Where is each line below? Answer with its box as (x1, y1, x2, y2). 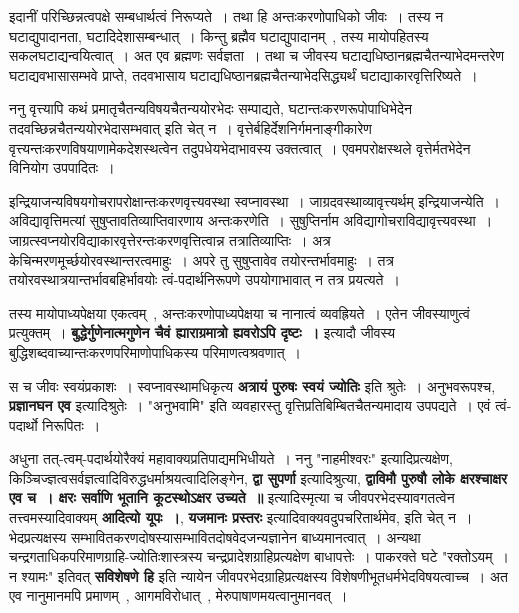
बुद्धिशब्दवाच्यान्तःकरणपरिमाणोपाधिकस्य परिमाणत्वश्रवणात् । (9, 341, 301, 362)
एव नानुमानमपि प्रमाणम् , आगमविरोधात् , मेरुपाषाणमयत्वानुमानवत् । (9, 585, 348, 606)
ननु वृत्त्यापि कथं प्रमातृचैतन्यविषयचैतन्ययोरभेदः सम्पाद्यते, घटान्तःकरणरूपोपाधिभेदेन (9, 98, 412, 119)
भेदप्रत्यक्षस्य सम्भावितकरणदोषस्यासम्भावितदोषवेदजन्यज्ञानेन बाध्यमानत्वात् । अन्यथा (9, 526, 421, 547)
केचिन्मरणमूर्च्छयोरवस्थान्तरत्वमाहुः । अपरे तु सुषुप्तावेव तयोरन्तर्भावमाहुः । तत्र (9, 249, 394, 270)
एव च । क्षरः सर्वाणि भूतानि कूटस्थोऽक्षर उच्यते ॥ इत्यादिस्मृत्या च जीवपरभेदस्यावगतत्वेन (9, 487, 455, 508)
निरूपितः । (42, 414, 101, 435)
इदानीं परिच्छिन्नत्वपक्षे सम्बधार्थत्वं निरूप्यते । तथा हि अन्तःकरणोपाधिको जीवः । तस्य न (9, 6, 444, 26)
